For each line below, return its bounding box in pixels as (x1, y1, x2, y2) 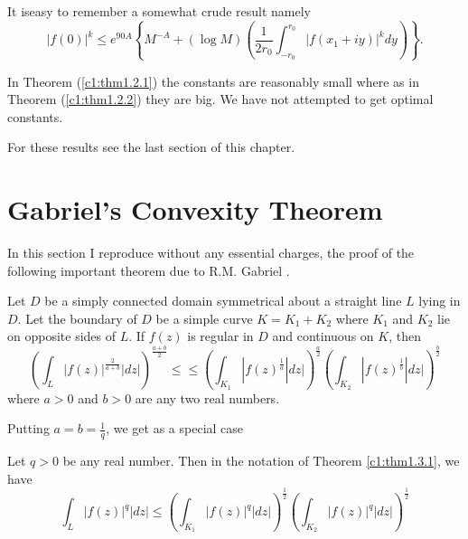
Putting (7, 419, 50, 438)
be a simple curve (155, 308, 253, 327)
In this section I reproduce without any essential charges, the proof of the (7, 243, 415, 262)
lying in (418, 291, 461, 310)
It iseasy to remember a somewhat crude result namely (7, 2, 312, 20)
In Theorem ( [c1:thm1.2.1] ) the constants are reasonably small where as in (7, 71, 419, 90)
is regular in (187, 326, 254, 345)
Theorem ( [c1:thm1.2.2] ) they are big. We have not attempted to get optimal (7, 90, 434, 109)
